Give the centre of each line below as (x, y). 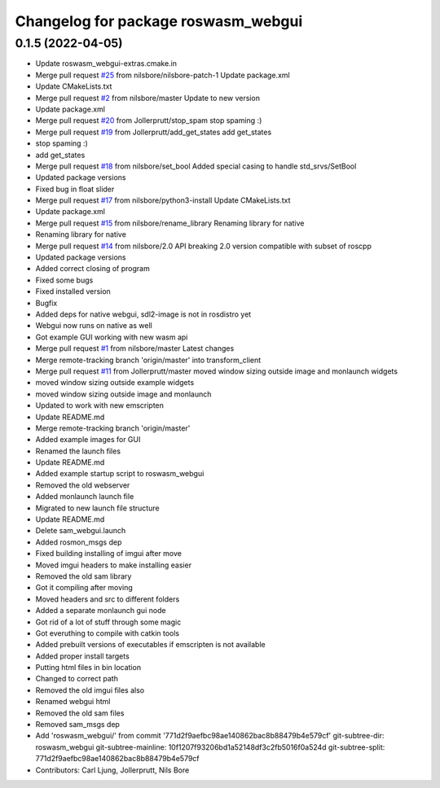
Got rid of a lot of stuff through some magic (108, 622)
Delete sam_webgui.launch (81, 531)
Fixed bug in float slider (75, 189)
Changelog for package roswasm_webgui (159, 21)
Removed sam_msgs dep (77, 725)
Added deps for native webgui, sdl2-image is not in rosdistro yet (143, 314)
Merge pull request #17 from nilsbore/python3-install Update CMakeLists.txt (163, 200)
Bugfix (46, 303)
